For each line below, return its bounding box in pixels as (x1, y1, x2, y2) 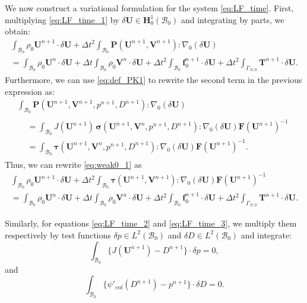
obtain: (5, 25, 30, 37)
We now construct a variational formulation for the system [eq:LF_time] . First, (5, 2, 294, 14)
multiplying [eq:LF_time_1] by (5, 13, 119, 25)
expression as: (5, 85, 55, 97)
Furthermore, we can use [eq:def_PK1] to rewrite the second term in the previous (5, 74, 302, 86)
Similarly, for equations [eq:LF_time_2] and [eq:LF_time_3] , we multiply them (5, 217, 297, 229)
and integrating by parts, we (181, 13, 284, 25)
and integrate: (240, 228, 292, 241)
